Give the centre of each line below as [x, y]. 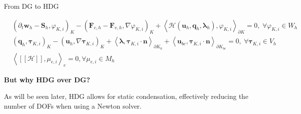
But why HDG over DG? [47, 80]
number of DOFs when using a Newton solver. [73, 105]
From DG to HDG [31, 6]
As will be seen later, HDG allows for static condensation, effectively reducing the [126, 96]
